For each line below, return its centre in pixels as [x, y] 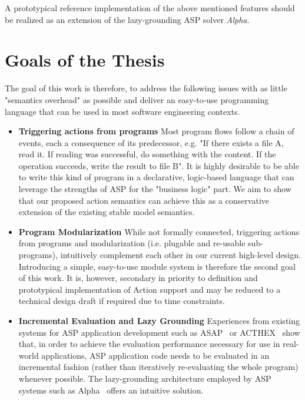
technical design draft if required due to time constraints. [122, 301]
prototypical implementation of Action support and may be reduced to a [150, 289]
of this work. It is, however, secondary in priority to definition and [138, 278]
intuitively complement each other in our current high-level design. [180, 255]
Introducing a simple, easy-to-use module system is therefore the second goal [157, 266]
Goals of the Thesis [85, 60]
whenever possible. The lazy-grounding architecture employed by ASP [145, 378]
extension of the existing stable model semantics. [107, 212]
